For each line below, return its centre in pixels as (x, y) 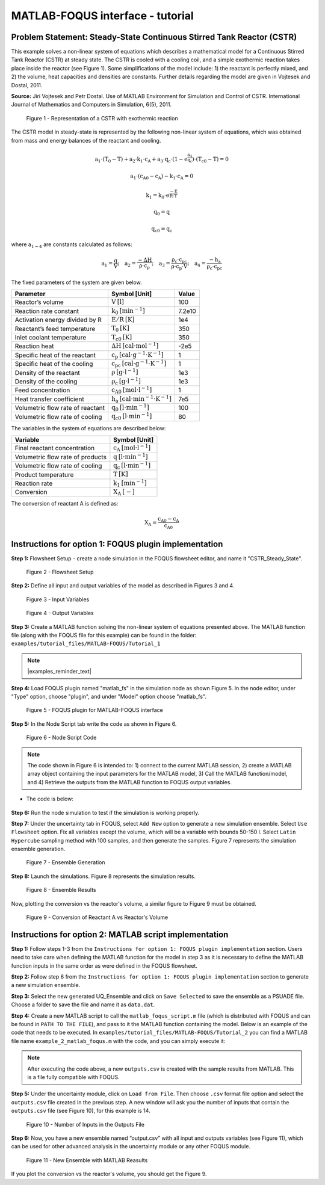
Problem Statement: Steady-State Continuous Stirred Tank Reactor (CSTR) (154, 37)
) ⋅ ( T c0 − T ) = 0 (210, 160)
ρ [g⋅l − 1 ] (125, 372)
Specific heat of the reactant (55, 355)
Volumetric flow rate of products (60, 457)
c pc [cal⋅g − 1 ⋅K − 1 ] (139, 364)
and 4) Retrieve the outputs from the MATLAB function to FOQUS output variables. (129, 782)
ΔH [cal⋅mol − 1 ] (135, 345)
